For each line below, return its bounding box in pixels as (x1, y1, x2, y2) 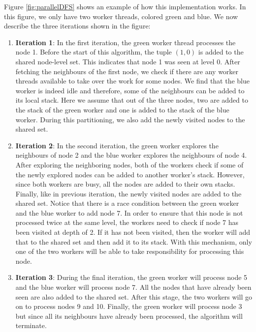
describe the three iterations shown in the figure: (4, 21, 151, 31)
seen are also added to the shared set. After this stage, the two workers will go (15, 291, 252, 302)
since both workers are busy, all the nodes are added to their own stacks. (15, 179, 235, 189)
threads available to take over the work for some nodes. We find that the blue (15, 76, 250, 86)
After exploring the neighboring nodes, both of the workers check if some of (15, 159, 244, 169)
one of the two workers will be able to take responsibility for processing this (15, 246, 244, 256)
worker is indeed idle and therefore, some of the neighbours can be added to (15, 85, 245, 95)
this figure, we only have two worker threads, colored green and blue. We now (4, 11, 238, 21)
